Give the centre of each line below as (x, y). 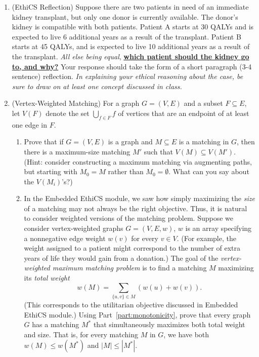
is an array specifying (219, 228)
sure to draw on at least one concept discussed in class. (97, 86)
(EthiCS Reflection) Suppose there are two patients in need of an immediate (130, 7)
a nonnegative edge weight (65, 238)
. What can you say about (209, 171)
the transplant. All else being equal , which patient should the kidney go (131, 56)
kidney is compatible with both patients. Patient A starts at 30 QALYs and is (133, 27)
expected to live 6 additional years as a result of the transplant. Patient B (126, 36)
